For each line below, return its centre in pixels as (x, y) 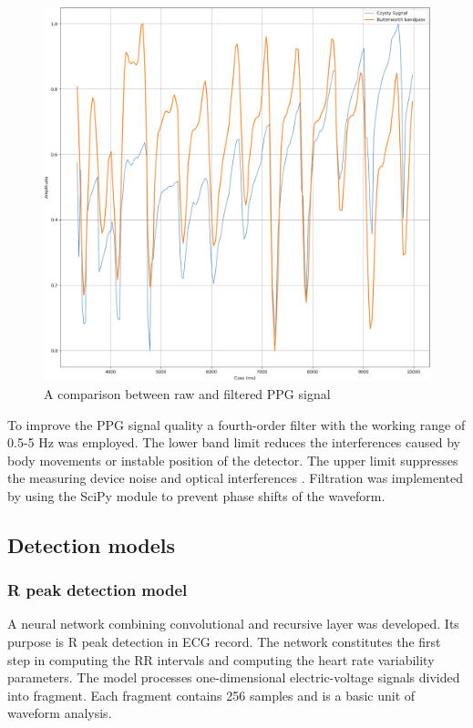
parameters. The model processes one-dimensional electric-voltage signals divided (234, 677)
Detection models (91, 544)
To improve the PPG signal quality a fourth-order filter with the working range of (236, 424)
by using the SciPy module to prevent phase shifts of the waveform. (196, 495)
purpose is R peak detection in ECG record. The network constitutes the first (224, 642)
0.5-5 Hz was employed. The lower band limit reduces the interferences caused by (234, 442)
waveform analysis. (60, 713)
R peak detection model (98, 590)
